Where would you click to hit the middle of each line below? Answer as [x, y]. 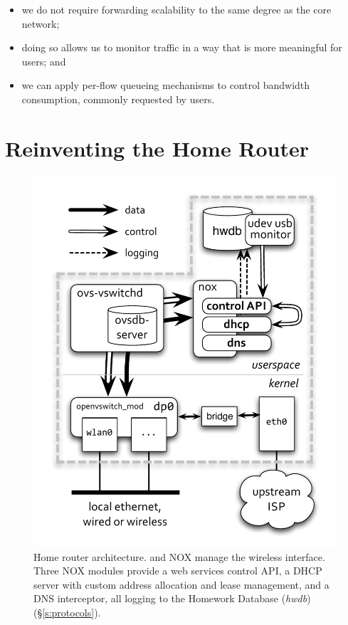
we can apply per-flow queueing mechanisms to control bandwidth [166, 85]
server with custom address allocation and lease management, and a [181, 584]
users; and [44, 61]
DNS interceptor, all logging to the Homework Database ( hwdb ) [172, 598]
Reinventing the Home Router [157, 148]
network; [41, 23]
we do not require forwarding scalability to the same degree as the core [176, 9]
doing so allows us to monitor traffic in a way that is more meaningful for [182, 47]
